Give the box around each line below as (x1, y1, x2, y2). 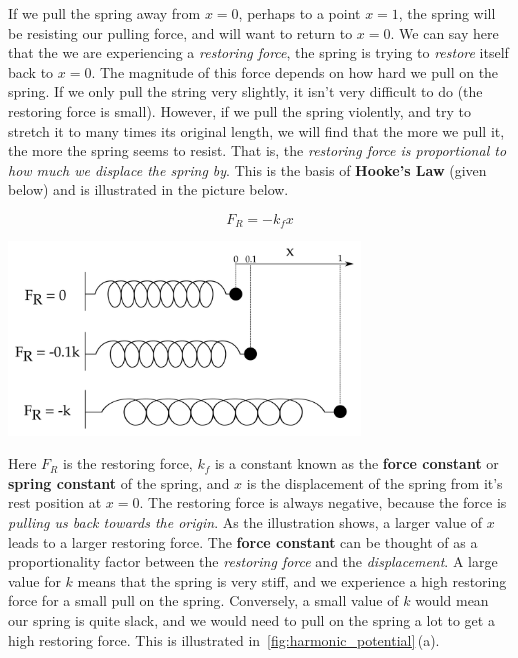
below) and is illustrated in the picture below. (8, 179, 289, 200)
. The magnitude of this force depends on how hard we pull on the (91, 61, 499, 82)
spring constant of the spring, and (8, 472, 230, 493)
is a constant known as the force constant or (214, 453, 499, 474)
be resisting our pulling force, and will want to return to (8, 22, 353, 43)
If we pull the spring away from (8, 3, 201, 23)
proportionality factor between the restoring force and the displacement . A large (8, 551, 498, 572)
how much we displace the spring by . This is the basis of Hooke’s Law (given (8, 159, 487, 180)
